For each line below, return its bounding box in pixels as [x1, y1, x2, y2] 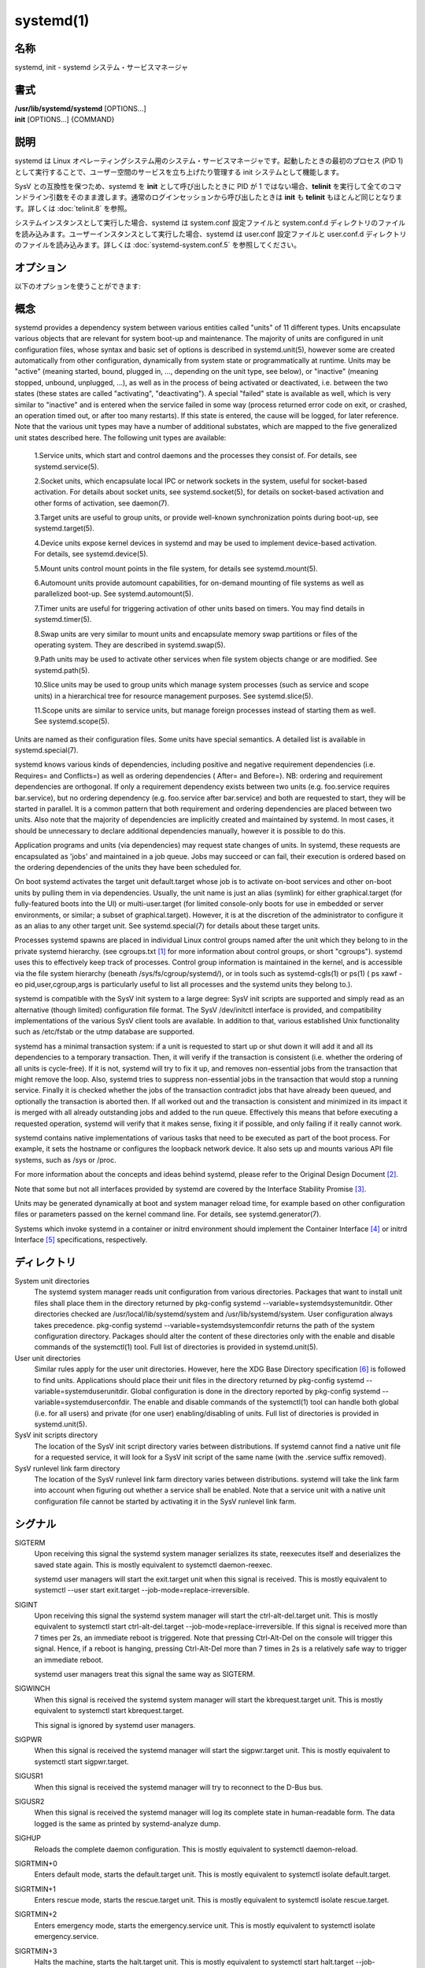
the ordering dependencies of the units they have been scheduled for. [14, 863, 242, 871]
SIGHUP [14, 1833, 41, 1843]
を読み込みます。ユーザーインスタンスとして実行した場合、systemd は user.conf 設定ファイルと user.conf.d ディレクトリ [14, 229, 407, 239]
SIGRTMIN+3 [14, 1946, 57, 1955]
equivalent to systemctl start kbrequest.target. [34, 1706, 184, 1715]
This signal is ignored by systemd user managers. [34, 1720, 196, 1729]
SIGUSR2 [14, 1796, 45, 1806]
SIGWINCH [14, 1684, 50, 1693]
